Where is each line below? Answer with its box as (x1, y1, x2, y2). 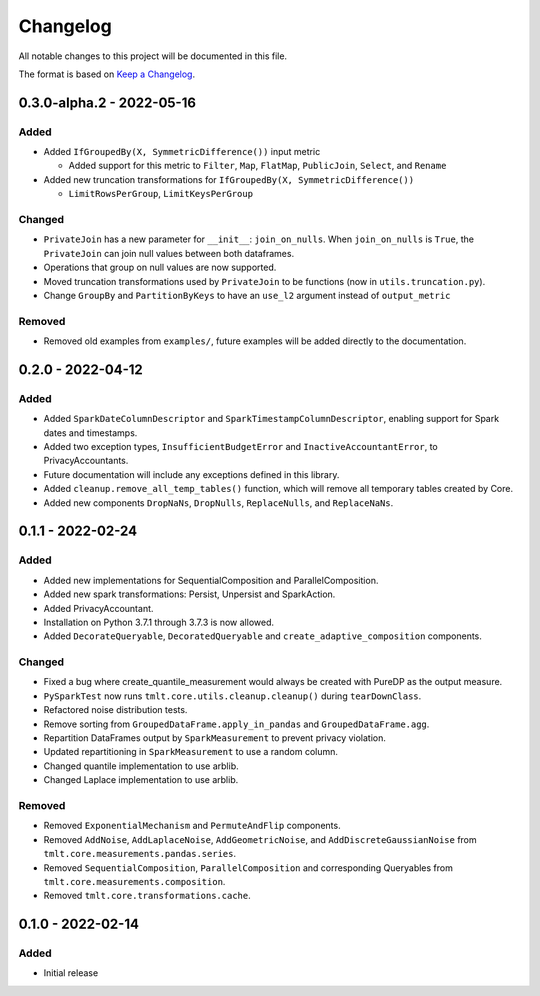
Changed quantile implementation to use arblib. (43, 760, 239, 772)
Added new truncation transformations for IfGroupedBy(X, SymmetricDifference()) (43, 173, 415, 185)
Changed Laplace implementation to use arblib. (43, 774, 239, 786)
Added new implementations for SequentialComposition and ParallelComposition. (43, 574, 379, 586)
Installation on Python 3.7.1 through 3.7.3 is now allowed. (43, 616, 275, 628)
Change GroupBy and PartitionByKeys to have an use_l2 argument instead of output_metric (43, 289, 451, 301)
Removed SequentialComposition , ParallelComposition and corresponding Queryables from (43, 861, 454, 874)
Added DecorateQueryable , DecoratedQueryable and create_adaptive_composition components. (43, 630, 482, 642)
